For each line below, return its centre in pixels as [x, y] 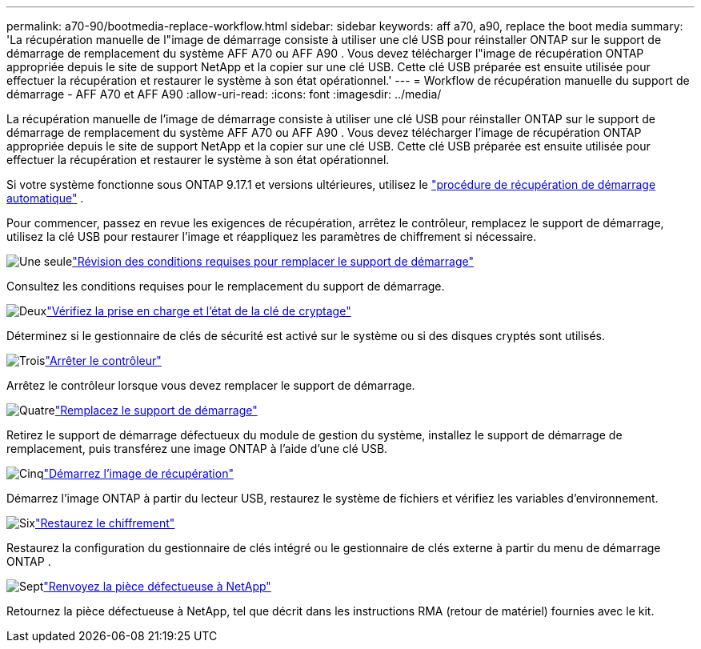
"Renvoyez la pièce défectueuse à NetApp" [157, 586]
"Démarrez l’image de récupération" [138, 473]
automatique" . [45, 198]
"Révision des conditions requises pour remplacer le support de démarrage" [273, 261]
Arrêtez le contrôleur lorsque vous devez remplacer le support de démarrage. [211, 385]
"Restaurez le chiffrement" [105, 523]
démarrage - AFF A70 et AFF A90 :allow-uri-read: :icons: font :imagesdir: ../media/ [224, 94]
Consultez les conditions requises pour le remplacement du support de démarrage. [226, 286]
